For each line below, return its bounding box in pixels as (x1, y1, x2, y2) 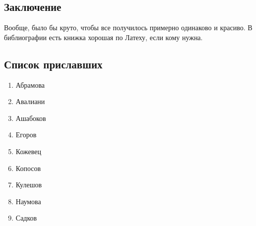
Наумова (15, 196, 41, 206)
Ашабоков (15, 113, 46, 123)
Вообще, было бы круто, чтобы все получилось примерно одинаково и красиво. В (4, 22, 253, 33)
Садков (15, 213, 37, 223)
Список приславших (4, 56, 103, 71)
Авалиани (15, 96, 45, 107)
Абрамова (15, 79, 45, 90)
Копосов (15, 163, 41, 173)
